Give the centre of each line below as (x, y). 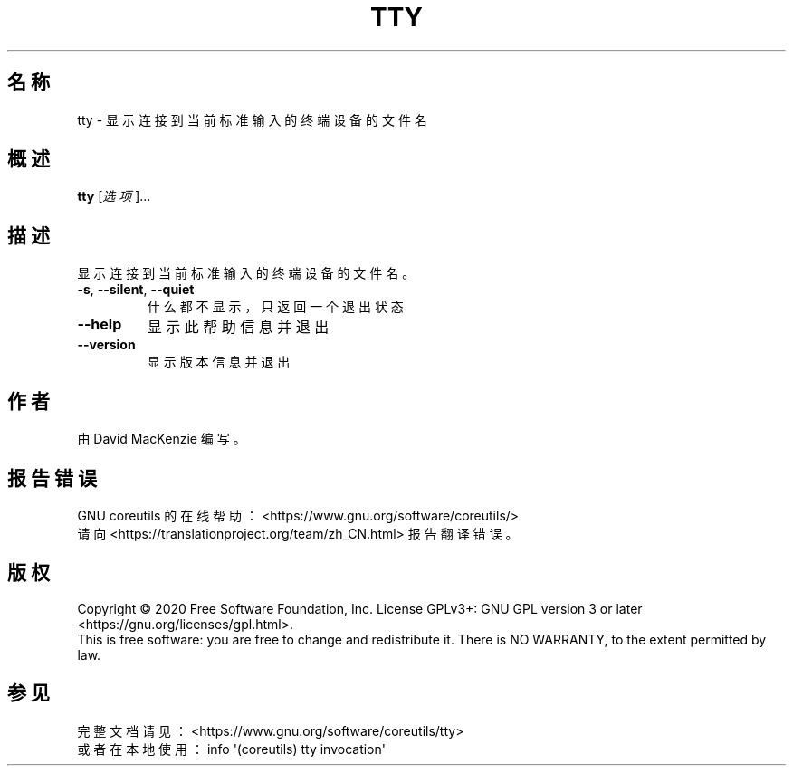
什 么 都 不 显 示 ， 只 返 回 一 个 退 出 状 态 (275, 307)
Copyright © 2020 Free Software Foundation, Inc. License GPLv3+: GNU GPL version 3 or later (360, 608)
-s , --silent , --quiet (136, 290)
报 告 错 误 (52, 478)
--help (100, 324)
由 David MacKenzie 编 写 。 (162, 439)
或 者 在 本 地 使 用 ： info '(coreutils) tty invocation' (231, 749)
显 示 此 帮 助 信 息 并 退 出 (238, 327)
